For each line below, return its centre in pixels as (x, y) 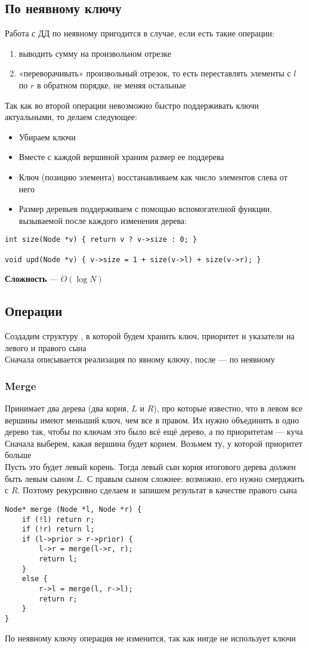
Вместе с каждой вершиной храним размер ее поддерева (121, 157)
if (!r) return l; (58, 529)
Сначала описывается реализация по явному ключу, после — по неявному (140, 359)
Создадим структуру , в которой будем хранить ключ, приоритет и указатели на (150, 336)
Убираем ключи (47, 136)
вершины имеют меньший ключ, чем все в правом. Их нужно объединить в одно (152, 420)
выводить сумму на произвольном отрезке (95, 53)
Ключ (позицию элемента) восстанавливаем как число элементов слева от (153, 176)
